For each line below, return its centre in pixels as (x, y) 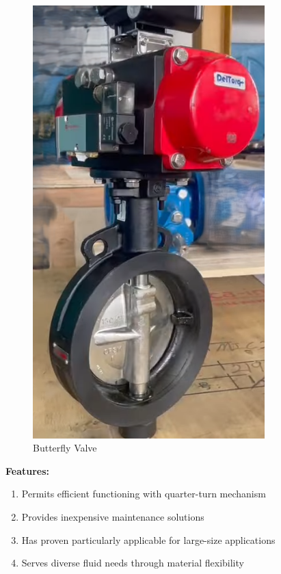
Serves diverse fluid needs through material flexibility (133, 563)
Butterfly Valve (65, 448)
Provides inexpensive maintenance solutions (113, 516)
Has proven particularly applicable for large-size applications (148, 539)
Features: (28, 470)
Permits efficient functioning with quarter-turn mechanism (144, 494)
